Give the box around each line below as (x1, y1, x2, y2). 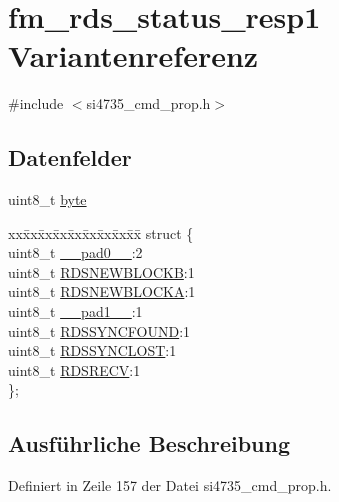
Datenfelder (8, 142, 132, 173)
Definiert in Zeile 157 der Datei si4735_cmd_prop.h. (8, 475, 332, 496)
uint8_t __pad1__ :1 (8, 301, 143, 322)
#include (8, 93, 64, 114)
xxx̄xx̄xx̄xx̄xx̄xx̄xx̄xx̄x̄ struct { (8, 222, 194, 243)
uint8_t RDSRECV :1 (8, 359, 141, 380)
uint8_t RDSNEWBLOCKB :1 (8, 261, 195, 282)
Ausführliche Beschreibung (8, 428, 290, 459)
